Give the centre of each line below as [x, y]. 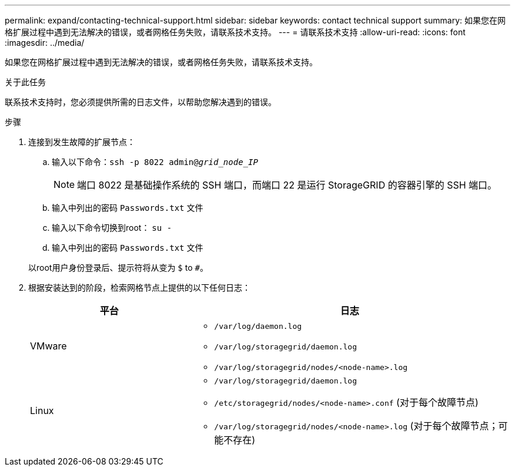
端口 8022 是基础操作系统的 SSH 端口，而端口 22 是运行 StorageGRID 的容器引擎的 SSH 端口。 [287, 185]
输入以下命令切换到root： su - [112, 228]
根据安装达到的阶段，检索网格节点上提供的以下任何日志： [139, 287]
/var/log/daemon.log [258, 326]
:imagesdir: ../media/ [45, 43]
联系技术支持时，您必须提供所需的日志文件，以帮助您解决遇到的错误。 [141, 102]
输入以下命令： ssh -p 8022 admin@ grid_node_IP [155, 162]
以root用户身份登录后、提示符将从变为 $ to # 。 [118, 268]
